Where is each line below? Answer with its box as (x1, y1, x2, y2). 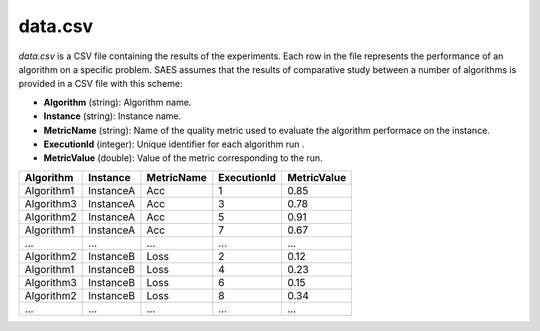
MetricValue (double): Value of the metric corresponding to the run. (43, 152, 324, 164)
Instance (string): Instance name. (43, 110, 182, 122)
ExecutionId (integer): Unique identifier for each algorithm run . (43, 138, 305, 150)
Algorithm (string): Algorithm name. (43, 96, 192, 108)
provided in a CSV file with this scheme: (18, 78, 184, 90)
